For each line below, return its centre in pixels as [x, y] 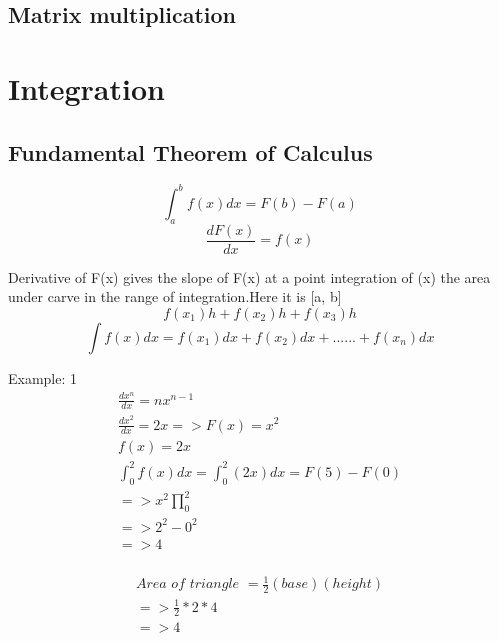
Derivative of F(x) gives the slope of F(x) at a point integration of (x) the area [249, 276]
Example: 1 [43, 377]
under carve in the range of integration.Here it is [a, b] [175, 296]
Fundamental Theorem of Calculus [190, 151]
